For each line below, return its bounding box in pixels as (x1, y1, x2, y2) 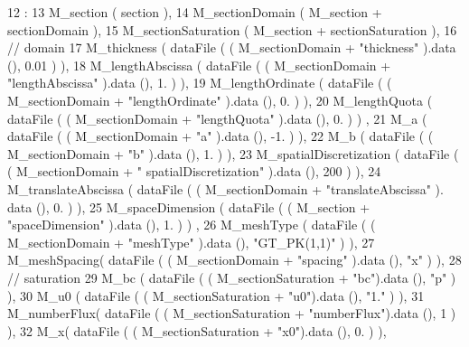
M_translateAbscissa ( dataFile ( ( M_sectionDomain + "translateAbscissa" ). (7, 179, 444, 198)
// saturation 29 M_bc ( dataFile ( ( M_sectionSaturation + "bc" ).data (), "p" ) (7, 267, 456, 286)
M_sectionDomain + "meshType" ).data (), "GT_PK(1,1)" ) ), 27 (7, 232, 375, 251)
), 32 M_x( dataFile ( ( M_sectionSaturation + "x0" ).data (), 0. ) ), (7, 321, 387, 340)
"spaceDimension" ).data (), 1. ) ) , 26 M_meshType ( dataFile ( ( (7, 215, 376, 234)
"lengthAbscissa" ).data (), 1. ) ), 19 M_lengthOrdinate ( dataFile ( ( (7, 73, 392, 92)
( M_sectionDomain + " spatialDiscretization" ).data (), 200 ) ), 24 (7, 162, 381, 181)
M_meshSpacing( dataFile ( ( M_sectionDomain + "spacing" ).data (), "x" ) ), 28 (7, 250, 462, 269)
